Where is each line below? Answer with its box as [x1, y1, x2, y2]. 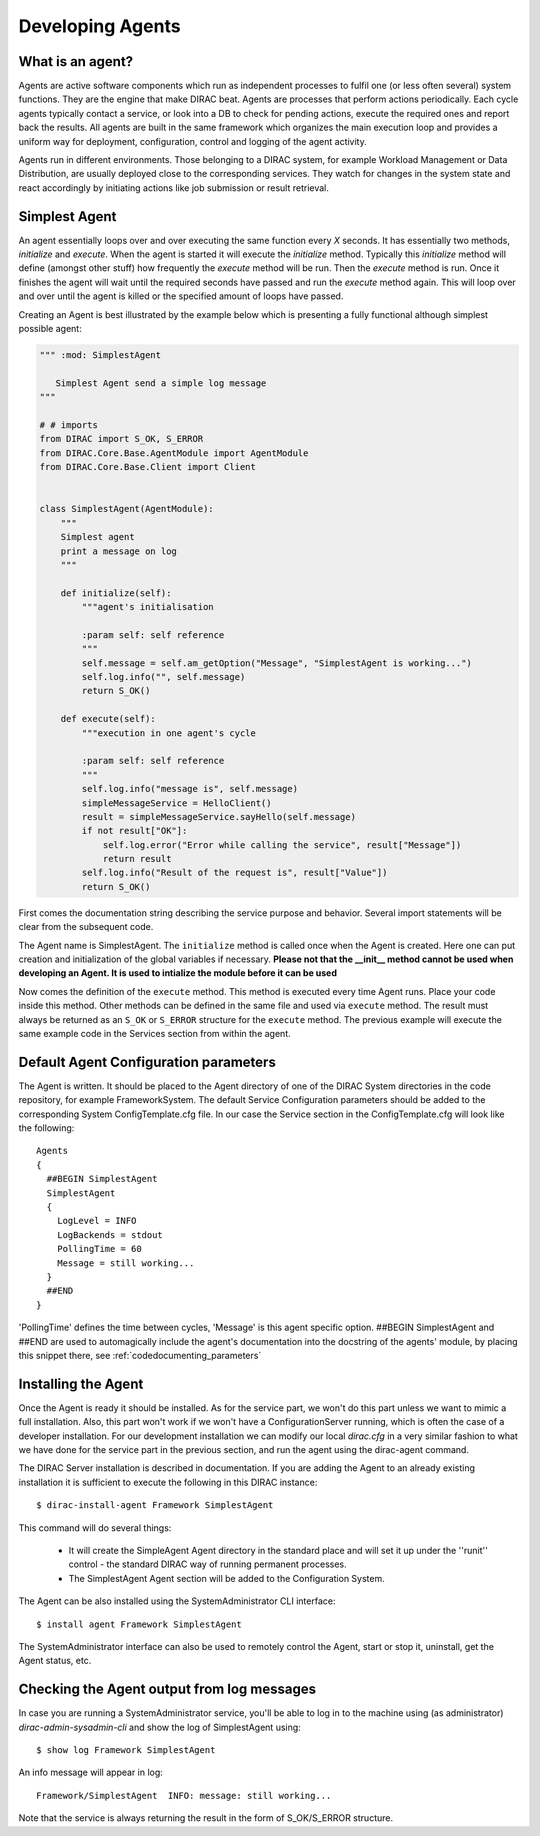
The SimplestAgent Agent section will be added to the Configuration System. [68, 1572, 385, 1584]
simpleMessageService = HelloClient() [81, 797, 272, 809]
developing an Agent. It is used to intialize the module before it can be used [18, 967, 338, 979]
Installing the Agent [18, 1375, 144, 1392]
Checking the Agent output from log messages [18, 1681, 317, 1698]
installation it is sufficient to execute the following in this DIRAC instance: [18, 1476, 318, 1488]
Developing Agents [18, 15, 181, 37]
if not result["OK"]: [81, 825, 188, 837]
